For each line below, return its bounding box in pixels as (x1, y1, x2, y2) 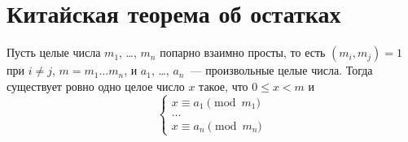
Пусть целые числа (7, 44, 101, 61)
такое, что (199, 77, 248, 94)
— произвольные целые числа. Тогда (190, 62, 373, 79)
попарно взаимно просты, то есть (160, 44, 326, 61)
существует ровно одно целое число (7, 77, 185, 94)
